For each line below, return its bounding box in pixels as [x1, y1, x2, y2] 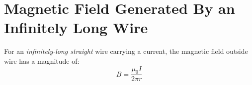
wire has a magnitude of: [4, 55, 80, 66]
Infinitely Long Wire [4, 17, 148, 38]
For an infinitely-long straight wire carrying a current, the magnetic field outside [4, 46, 248, 56]
